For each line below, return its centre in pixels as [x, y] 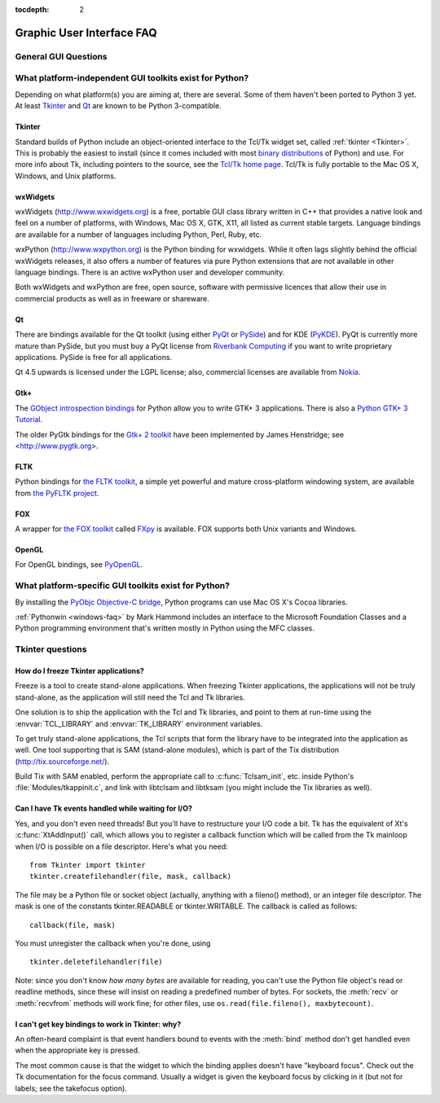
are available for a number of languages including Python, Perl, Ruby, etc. [139, 234]
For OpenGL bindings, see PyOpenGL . [79, 565]
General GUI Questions [61, 56]
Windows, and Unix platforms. [66, 176]
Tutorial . [29, 420]
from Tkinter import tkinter [88, 865]
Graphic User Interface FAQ [86, 33]
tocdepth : [32, 9]
